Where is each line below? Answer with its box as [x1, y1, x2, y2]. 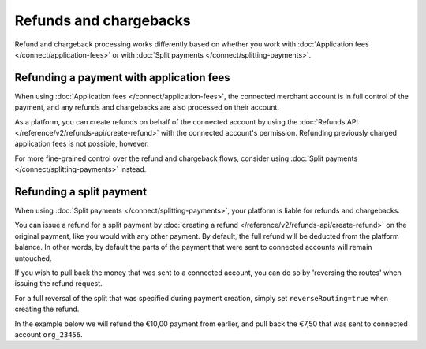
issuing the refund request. [14, 279, 103, 288]
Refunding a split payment [14, 185, 148, 199]
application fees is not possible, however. [14, 139, 149, 149]
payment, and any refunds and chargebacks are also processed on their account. [14, 102, 280, 112]
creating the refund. [14, 304, 80, 314]
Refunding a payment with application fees [14, 71, 230, 84]
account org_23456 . [14, 330, 83, 339]
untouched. [14, 253, 52, 263]
